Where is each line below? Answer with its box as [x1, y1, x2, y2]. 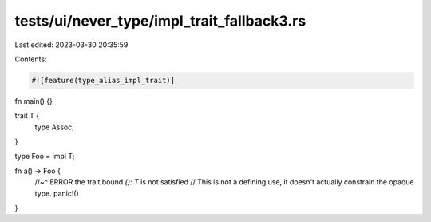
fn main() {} [14, 96, 53, 105]
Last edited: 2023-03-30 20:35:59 [14, 40, 129, 50]
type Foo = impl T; [14, 152, 75, 161]
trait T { [14, 111, 40, 121]
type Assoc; [34, 122, 75, 132]
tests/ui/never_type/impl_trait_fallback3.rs [14, 12, 306, 30]
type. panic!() [34, 188, 79, 198]
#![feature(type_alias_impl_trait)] [31, 76, 176, 85]
